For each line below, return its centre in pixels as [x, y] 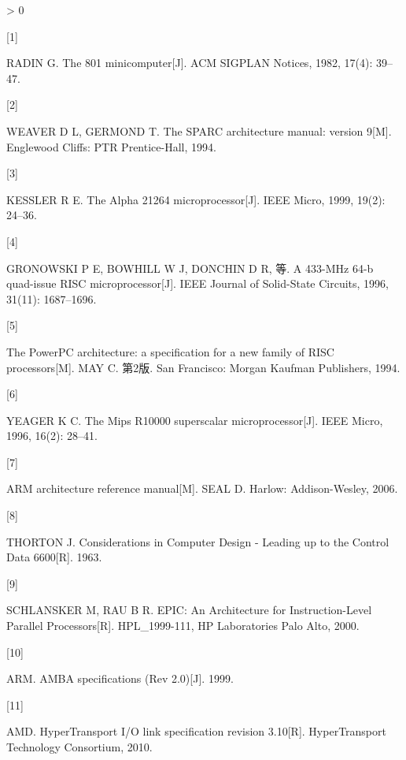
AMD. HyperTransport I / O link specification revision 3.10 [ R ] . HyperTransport [196, 731]
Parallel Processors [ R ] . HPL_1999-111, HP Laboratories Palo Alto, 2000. [183, 626]
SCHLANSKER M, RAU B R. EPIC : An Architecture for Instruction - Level [189, 610]
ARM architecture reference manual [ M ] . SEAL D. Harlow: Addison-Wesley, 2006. [202, 488]
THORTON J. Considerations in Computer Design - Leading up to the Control [198, 541]
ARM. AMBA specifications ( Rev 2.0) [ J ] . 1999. [120, 678]
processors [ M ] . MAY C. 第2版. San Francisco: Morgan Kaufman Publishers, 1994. [203, 367]
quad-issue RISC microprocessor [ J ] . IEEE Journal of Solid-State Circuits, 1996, [198, 283]
